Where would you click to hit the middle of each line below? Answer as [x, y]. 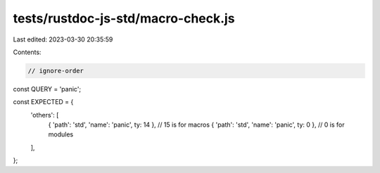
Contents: [27, 52]
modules [61, 134]
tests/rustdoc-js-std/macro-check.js [124, 18]
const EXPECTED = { [43, 102]
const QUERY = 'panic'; [47, 89]
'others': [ [45, 115]
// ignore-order [56, 71]
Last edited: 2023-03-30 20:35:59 [63, 39]
